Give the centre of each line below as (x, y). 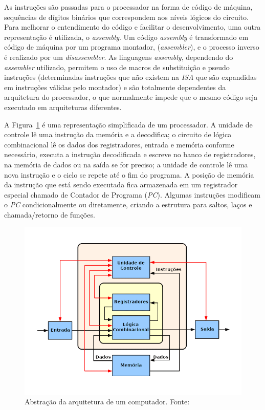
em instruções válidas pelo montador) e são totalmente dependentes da (115, 87)
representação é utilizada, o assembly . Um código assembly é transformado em (126, 37)
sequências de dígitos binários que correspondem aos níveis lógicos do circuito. (126, 17)
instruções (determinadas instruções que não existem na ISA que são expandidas (130, 77)
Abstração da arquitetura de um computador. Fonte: (107, 402)
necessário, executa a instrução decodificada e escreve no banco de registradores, (130, 154)
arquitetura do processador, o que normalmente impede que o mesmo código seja (131, 97)
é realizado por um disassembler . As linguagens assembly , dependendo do (119, 57)
